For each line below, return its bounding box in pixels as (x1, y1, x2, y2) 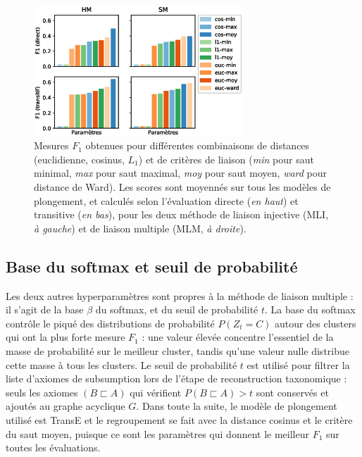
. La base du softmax (265, 302, 356, 317)
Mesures (34, 138, 69, 153)
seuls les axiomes (6, 384, 78, 399)
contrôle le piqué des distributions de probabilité (6, 315, 215, 330)
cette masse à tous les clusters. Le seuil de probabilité (6, 357, 237, 372)
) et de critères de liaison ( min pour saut (138, 151, 314, 166)
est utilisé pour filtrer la (246, 357, 350, 372)
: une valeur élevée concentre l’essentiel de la (142, 330, 334, 344)
